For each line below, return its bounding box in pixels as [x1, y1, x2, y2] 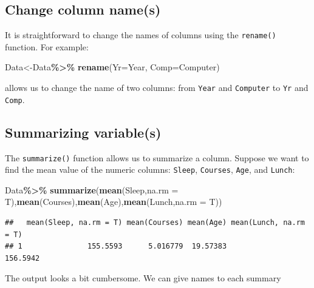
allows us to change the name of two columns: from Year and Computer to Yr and [5, 81, 309, 94]
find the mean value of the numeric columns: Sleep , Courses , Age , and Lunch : [5, 163, 295, 176]
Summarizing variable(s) [5, 122, 162, 141]
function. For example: [5, 40, 89, 53]
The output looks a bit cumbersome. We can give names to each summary [5, 272, 281, 284]
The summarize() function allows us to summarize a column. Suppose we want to [5, 151, 309, 164]
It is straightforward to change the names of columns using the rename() [5, 28, 276, 41]
